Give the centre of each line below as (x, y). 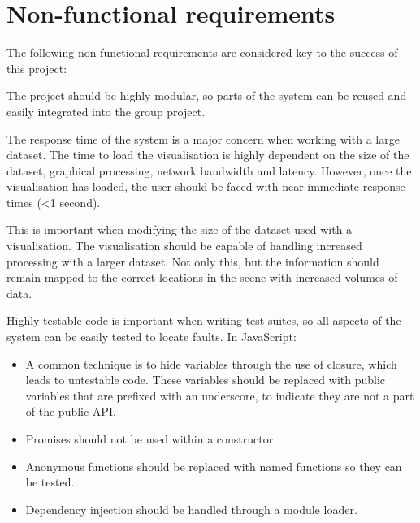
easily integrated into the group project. (106, 111)
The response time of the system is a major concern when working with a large (203, 138)
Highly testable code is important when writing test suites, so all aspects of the (204, 320)
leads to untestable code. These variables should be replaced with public (206, 380)
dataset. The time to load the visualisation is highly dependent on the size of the (208, 155)
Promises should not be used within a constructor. (151, 439)
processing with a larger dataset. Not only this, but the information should (193, 261)
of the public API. (71, 411)
